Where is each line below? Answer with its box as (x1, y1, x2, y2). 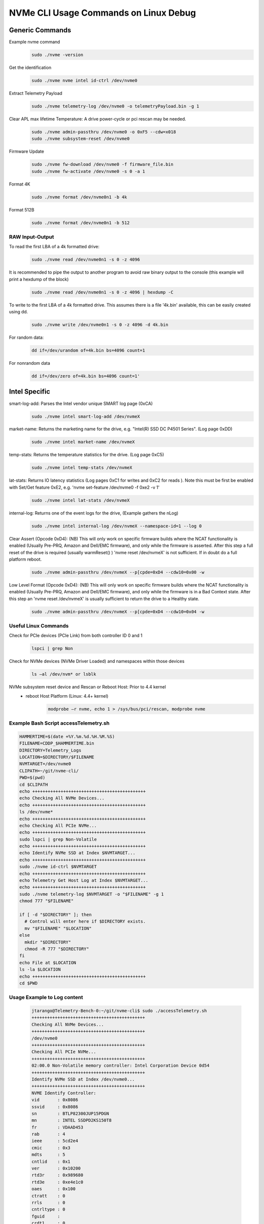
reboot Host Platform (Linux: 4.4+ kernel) (25, 693, 109, 699)
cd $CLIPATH (19, 781, 48, 787)
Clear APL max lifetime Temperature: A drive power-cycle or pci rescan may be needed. (9, 116, 186, 122)
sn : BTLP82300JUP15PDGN (31, 1110, 110, 1116)
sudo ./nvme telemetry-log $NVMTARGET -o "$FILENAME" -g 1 (19, 891, 164, 897)
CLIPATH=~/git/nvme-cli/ (19, 768, 79, 774)
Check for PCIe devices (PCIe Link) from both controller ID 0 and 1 (9, 633, 143, 638)
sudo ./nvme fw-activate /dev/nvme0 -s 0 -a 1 (31, 168, 145, 174)
